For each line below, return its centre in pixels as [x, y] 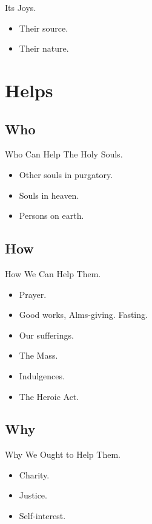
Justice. [33, 495]
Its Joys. [21, 7]
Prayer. [33, 294]
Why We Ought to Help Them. [63, 454]
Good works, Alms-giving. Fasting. [83, 315]
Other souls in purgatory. [66, 174]
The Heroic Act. [49, 396]
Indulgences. [42, 375]
